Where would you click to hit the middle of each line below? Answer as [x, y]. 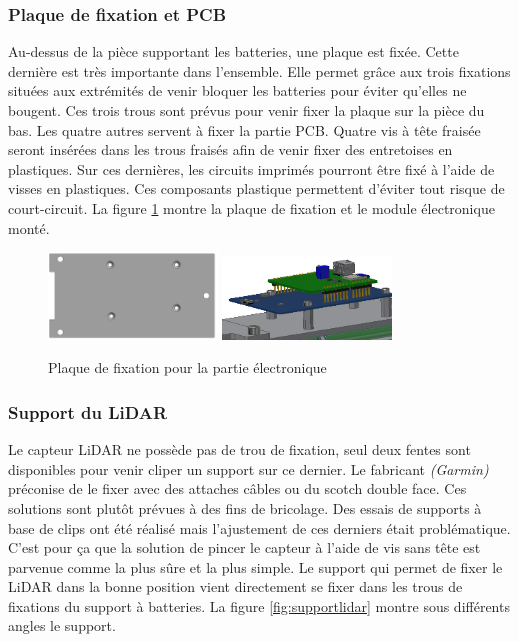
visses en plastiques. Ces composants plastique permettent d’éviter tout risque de [256, 188]
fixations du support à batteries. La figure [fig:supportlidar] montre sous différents [259, 605]
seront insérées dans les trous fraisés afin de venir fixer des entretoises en [230, 149]
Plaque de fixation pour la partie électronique [187, 367]
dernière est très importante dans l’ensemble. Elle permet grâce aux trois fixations [259, 70]
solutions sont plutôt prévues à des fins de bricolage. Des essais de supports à [245, 507]
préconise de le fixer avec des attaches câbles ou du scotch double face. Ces [237, 488]
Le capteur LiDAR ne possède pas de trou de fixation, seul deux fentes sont [239, 449]
